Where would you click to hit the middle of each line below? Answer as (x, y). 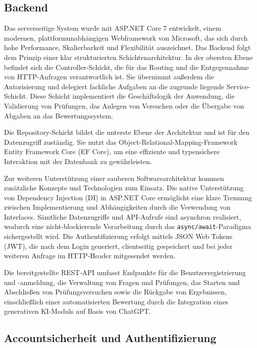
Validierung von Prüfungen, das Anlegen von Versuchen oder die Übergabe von (124, 105)
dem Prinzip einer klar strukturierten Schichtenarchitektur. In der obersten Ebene (128, 57)
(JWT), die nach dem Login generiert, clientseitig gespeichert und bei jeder (118, 246)
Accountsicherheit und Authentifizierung (110, 338)
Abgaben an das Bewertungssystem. (59, 115)
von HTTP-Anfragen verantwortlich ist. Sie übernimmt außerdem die (109, 77)
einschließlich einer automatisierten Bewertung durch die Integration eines (116, 301)
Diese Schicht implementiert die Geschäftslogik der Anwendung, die (132, 96)
